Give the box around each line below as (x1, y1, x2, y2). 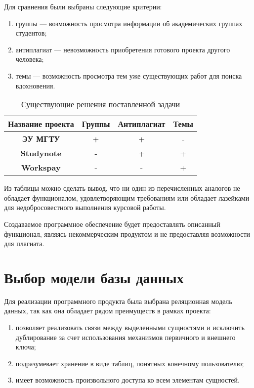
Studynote (20, 147, 62, 159)
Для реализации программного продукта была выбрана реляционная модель (4, 296, 232, 306)
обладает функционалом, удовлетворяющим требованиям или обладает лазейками (4, 192, 250, 203)
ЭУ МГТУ (22, 133, 60, 145)
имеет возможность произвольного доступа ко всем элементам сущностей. (15, 375, 240, 385)
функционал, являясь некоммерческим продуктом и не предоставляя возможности (4, 228, 251, 239)
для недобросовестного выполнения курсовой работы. (4, 202, 166, 213)
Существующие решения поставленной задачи (21, 98, 180, 110)
